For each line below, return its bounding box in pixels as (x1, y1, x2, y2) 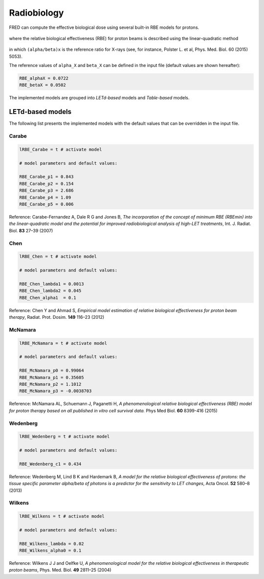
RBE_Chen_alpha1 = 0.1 (19, 295, 77, 300)
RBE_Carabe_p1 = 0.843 (19, 174, 74, 179)
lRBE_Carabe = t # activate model (19, 147, 102, 152)
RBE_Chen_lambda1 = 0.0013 (19, 281, 84, 287)
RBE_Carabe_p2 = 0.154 (19, 181, 74, 186)
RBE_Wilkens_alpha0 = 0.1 (19, 548, 82, 554)
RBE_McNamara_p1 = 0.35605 (19, 375, 84, 380)
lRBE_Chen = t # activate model (19, 254, 97, 259)
